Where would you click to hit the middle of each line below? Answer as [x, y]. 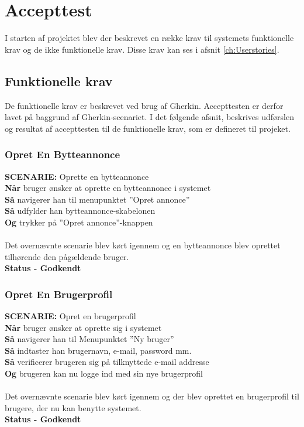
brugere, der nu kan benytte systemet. [73, 407]
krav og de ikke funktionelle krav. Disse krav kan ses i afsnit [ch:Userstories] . [142, 49]
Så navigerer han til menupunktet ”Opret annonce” [97, 199]
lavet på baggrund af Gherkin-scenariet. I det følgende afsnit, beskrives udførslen [149, 117]
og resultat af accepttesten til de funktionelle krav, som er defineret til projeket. [148, 128]
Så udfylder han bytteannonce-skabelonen [80, 211]
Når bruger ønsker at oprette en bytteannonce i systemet [108, 188]
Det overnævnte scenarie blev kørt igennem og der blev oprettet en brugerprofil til [152, 396]
